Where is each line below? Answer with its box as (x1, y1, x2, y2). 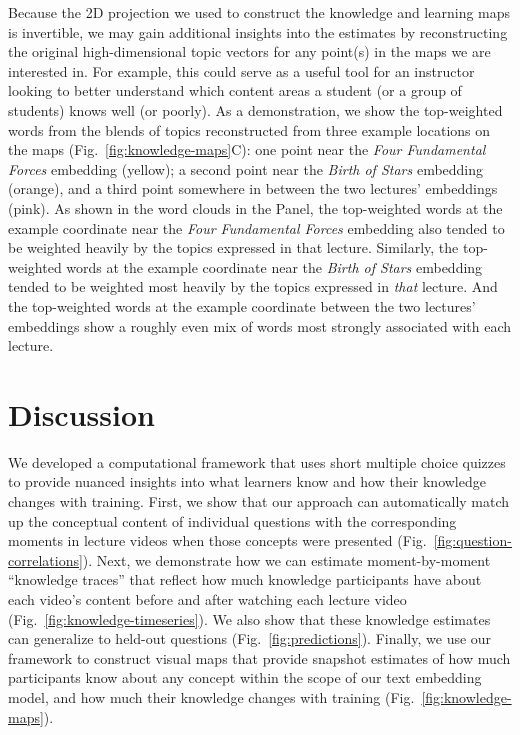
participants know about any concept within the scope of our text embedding (8, 667, 482, 688)
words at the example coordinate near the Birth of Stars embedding (66, 256, 483, 277)
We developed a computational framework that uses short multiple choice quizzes (8, 451, 506, 472)
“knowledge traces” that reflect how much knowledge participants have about (8, 569, 482, 590)
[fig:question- (433, 530, 512, 551)
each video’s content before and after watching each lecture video (8, 588, 407, 609)
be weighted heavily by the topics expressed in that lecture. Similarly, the (8, 237, 459, 258)
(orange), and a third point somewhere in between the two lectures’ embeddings (8, 178, 498, 199)
